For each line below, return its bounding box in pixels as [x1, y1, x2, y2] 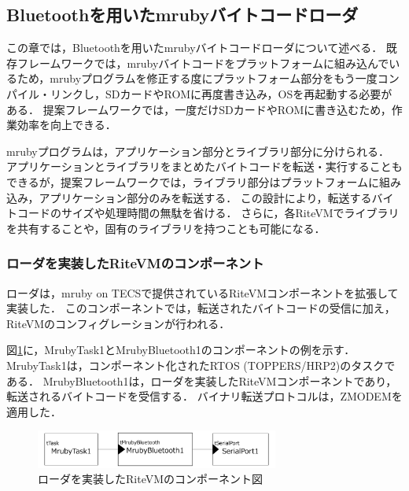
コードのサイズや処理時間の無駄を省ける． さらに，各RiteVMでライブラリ [17, 205, 400, 221]
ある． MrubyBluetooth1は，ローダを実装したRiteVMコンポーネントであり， [6, 372, 397, 389]
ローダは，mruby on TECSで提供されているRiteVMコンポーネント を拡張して [6, 284, 399, 301]
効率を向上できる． [17, 116, 116, 133]
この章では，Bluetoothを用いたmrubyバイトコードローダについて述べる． [6, 39, 383, 56]
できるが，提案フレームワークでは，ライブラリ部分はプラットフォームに [6, 173, 380, 190]
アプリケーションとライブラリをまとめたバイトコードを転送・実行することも [6, 158, 403, 175]
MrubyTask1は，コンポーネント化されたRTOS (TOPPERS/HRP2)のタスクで [6, 356, 396, 373]
